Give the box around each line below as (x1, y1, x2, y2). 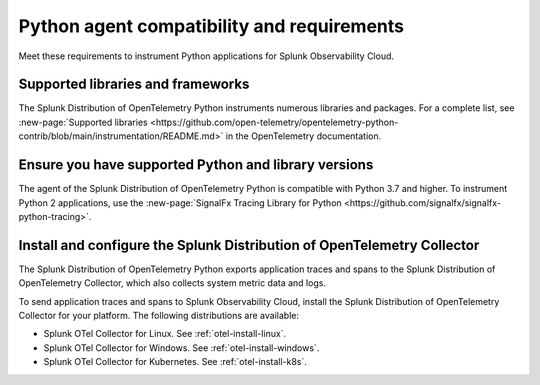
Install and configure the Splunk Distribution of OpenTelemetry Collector (18, 236, 480, 254)
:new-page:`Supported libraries (18, 116, 149, 128)
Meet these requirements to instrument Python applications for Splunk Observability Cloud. (18, 50, 395, 62)
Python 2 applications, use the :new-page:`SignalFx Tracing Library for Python (18, 196, 342, 209)
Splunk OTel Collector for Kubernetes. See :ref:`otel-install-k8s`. (43, 356, 307, 368)
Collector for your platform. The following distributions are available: (18, 310, 300, 321)
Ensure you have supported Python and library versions (18, 156, 374, 174)
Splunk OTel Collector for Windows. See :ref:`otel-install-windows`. (43, 341, 320, 354)
